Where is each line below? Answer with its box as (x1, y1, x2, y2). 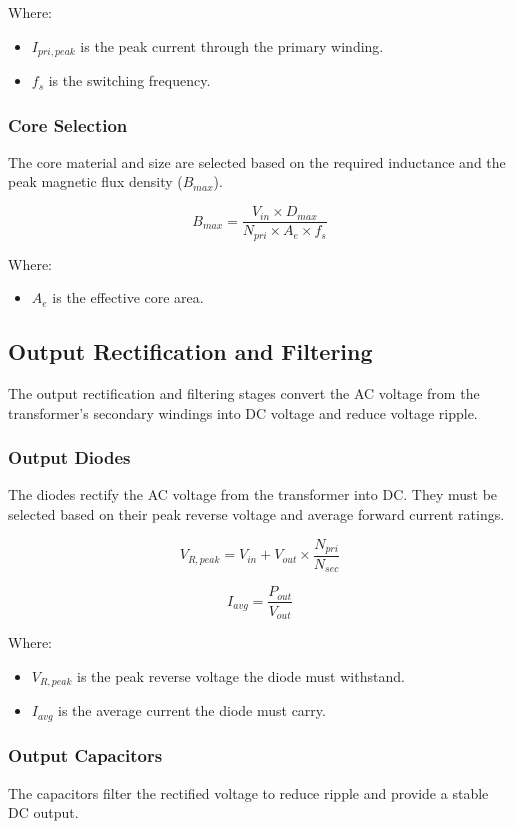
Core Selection (8, 112, 128, 137)
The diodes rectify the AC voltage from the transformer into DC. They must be (8, 484, 498, 505)
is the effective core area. (52, 287, 204, 308)
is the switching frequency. (48, 70, 211, 91)
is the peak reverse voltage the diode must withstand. (77, 665, 405, 686)
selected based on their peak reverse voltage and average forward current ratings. (8, 503, 505, 524)
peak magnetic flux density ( (8, 171, 183, 192)
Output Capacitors (8, 743, 163, 768)
